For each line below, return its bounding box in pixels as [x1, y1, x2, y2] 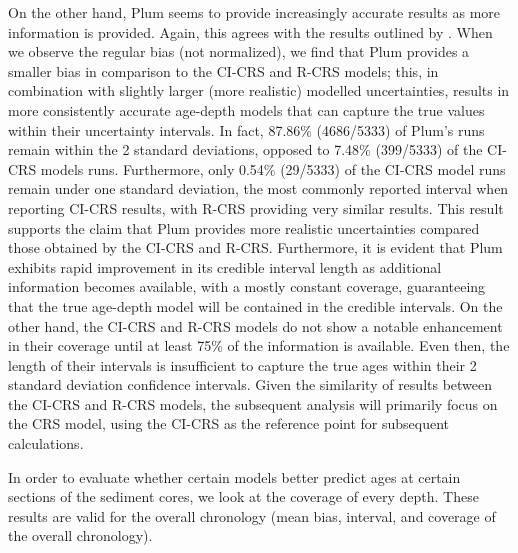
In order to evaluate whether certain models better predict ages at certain [8, 466, 461, 487]
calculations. [8, 433, 84, 454]
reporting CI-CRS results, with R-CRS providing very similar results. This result [8, 197, 504, 218]
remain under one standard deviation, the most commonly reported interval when [8, 178, 509, 199]
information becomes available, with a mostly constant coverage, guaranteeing [8, 276, 486, 297]
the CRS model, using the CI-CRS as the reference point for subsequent [8, 413, 450, 434]
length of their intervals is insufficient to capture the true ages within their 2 [8, 354, 477, 375]
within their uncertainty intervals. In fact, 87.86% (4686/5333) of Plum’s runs [8, 119, 485, 140]
